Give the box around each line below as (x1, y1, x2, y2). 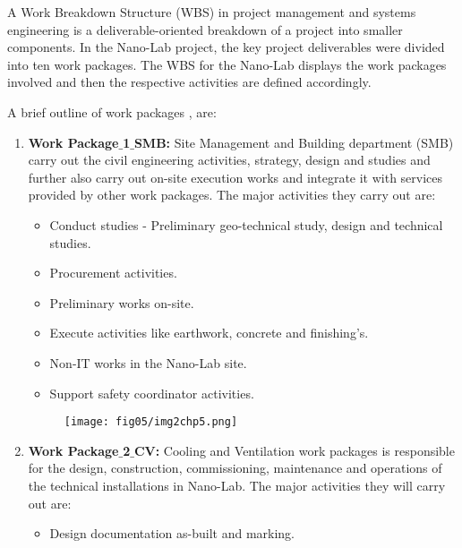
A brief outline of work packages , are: (7, 102, 217, 121)
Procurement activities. (49, 263, 177, 282)
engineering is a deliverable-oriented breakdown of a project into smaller (7, 20, 403, 39)
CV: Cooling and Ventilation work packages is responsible (133, 441, 455, 459)
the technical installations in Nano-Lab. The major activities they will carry (28, 475, 446, 494)
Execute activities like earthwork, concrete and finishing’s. (49, 323, 369, 342)
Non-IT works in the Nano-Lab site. (49, 353, 247, 372)
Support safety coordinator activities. (49, 383, 254, 402)
